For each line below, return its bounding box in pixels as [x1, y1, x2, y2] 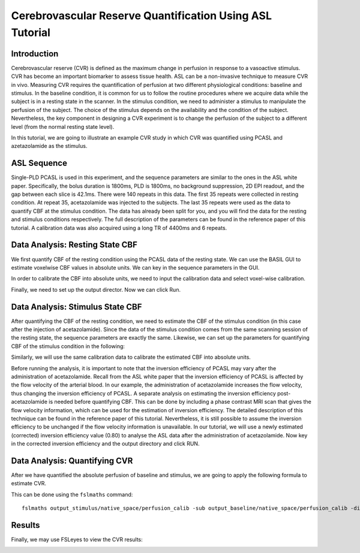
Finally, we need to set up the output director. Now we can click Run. [11, 286, 181, 293]
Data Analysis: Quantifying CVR [11, 455, 133, 466]
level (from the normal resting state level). [11, 123, 115, 130]
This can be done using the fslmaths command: [11, 491, 133, 498]
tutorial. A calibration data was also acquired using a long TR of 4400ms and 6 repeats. [11, 224, 227, 231]
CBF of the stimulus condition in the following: [11, 342, 125, 350]
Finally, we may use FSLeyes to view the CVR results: [11, 536, 143, 543]
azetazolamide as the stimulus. [11, 143, 88, 150]
